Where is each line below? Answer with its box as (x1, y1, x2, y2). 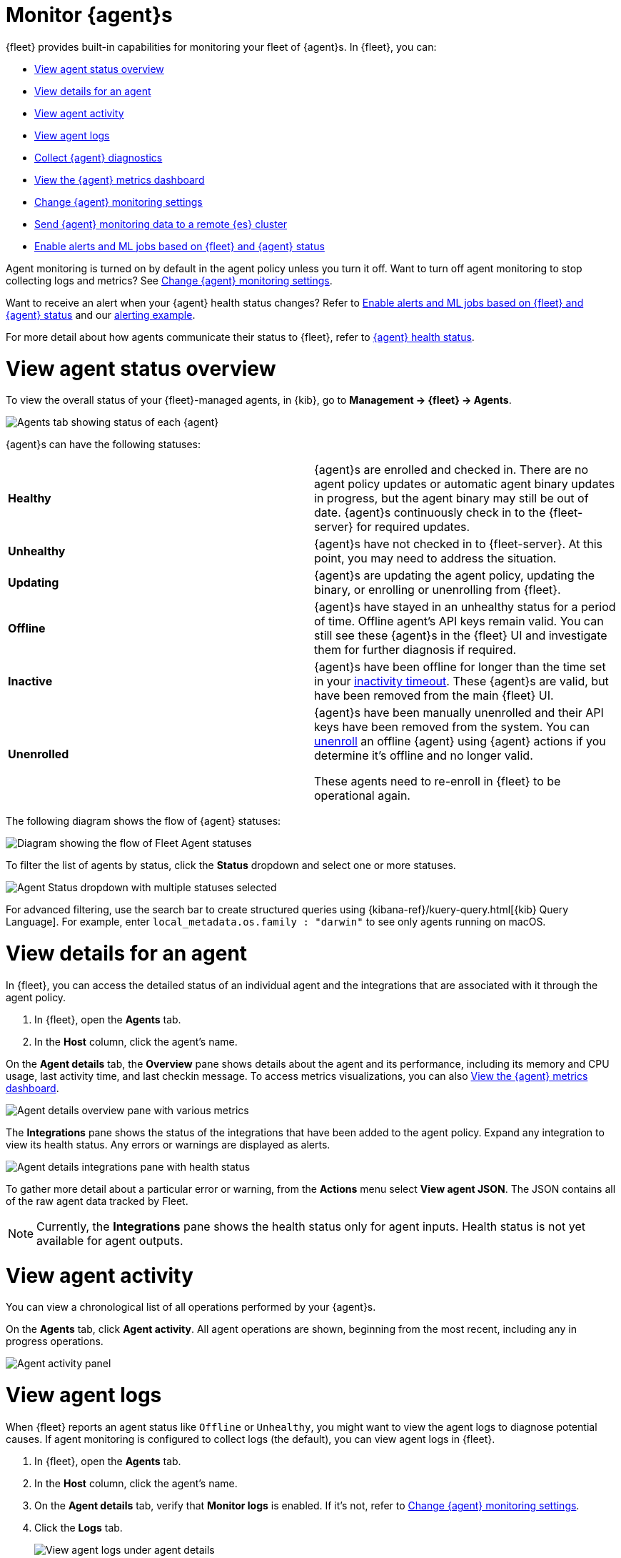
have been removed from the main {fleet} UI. (314, 688, 554, 703)
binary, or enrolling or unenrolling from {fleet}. (314, 582, 561, 597)
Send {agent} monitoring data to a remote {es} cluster (34, 217, 288, 230)
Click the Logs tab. (34, 1521, 123, 1534)
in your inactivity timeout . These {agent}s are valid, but (314, 674, 609, 689)
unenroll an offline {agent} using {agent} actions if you (314, 734, 606, 749)
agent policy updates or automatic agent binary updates (314, 477, 615, 492)
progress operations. (6, 1335, 103, 1348)
